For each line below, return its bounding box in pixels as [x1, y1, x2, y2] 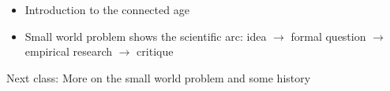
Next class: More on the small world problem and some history [6, 69, 311, 86]
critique [137, 43, 174, 60]
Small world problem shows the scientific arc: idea [24, 27, 267, 44]
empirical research [24, 43, 113, 60]
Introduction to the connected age [24, 2, 189, 17]
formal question [291, 27, 366, 44]
